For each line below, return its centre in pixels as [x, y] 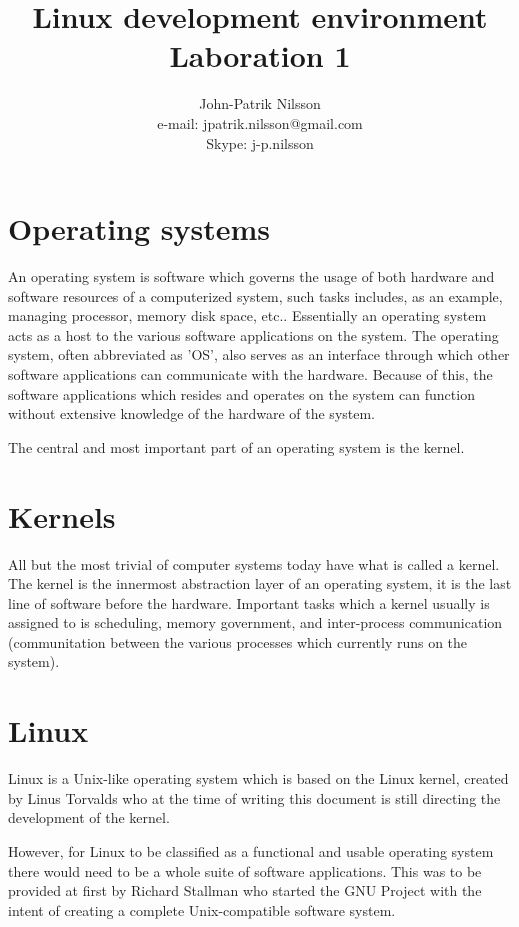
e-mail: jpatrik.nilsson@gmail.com [260, 122]
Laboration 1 [260, 55]
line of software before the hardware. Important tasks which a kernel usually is [249, 602]
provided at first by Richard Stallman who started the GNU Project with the [245, 890]
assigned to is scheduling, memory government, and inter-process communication [255, 622]
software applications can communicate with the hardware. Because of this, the [250, 374]
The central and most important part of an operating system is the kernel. [236, 446]
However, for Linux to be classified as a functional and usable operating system [251, 850]
